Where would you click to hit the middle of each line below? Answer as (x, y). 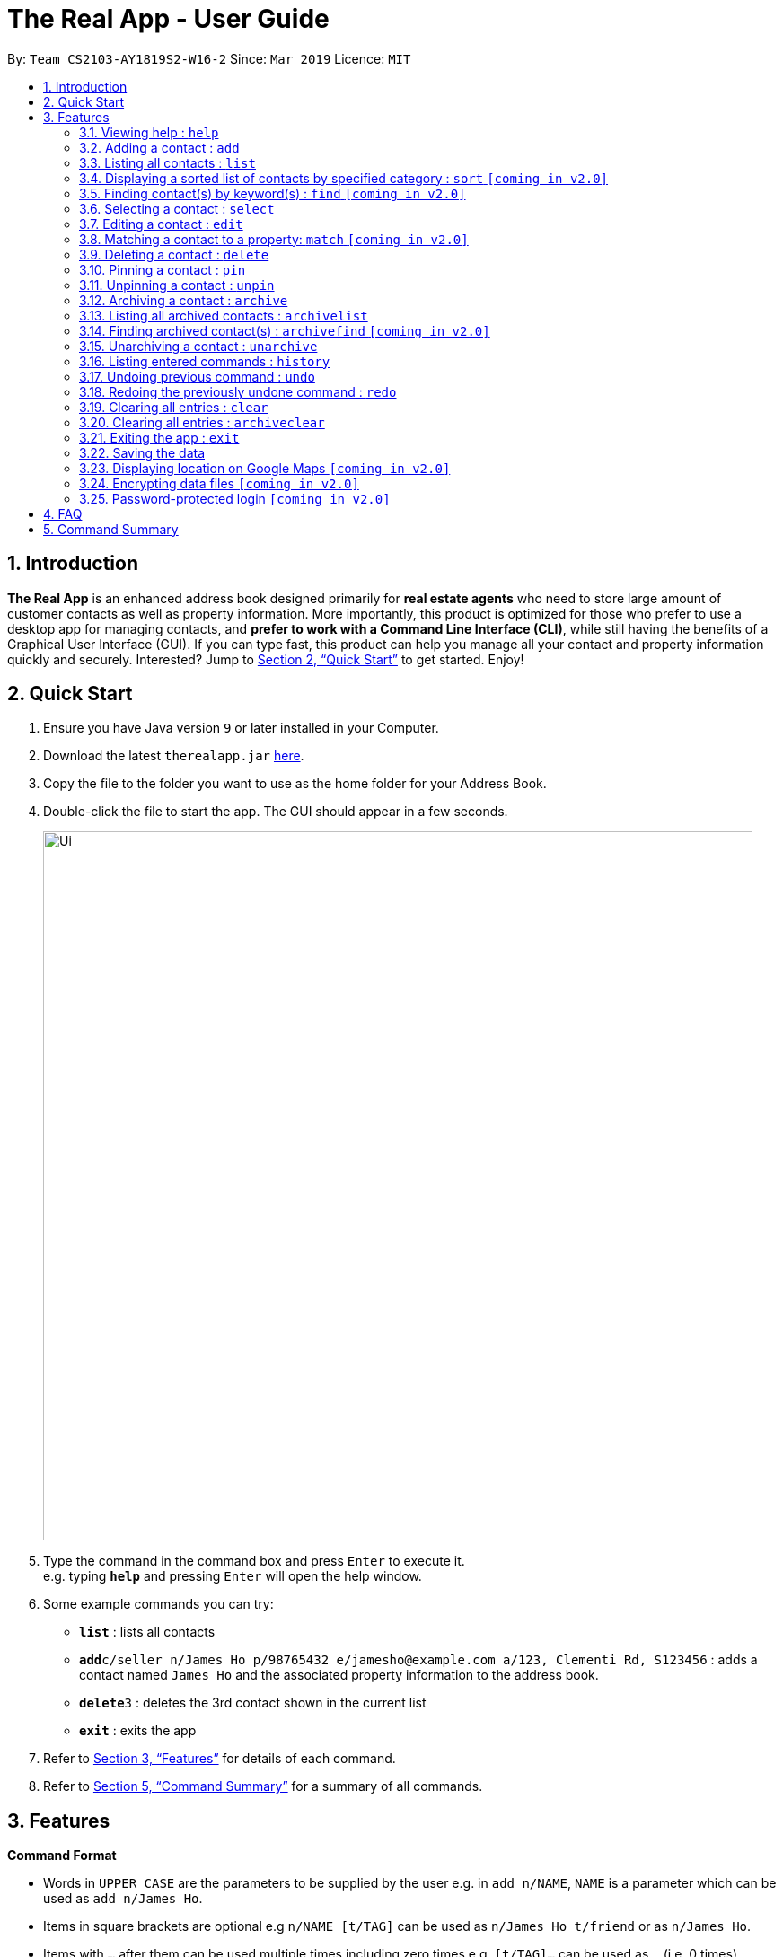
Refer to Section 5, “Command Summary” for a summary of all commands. (263, 1786)
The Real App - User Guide (168, 19)
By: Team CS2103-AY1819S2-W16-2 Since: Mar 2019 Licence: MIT (209, 58)
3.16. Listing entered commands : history (205, 361)
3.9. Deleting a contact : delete (174, 254)
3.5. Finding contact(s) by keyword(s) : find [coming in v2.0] (273, 193)
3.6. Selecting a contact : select (177, 208)
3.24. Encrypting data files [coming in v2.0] (219, 483)
